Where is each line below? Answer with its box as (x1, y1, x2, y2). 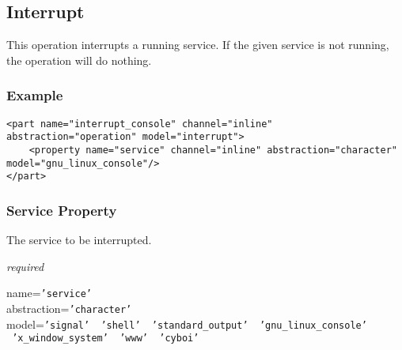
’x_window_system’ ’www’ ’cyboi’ (12, 333, 199, 344)
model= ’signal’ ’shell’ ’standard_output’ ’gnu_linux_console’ (6, 315, 367, 332)
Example (6, 85, 63, 105)
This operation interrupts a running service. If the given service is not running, (6, 36, 389, 53)
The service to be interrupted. (6, 231, 152, 248)
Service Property (6, 200, 117, 220)
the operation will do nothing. (6, 51, 152, 68)
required (6, 258, 44, 274)
